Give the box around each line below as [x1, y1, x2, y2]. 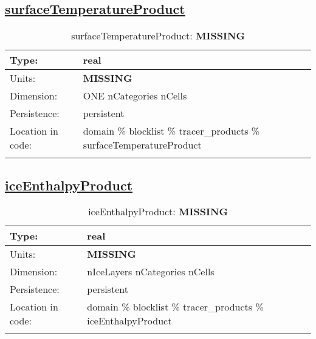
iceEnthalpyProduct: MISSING [88, 204, 228, 219]
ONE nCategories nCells [83, 89, 187, 103]
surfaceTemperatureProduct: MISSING [71, 29, 245, 43]
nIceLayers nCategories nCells [87, 264, 215, 279]
